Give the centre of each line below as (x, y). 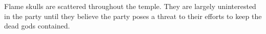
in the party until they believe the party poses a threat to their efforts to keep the (133, 16)
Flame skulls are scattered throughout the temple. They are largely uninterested (130, 6)
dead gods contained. (37, 26)
